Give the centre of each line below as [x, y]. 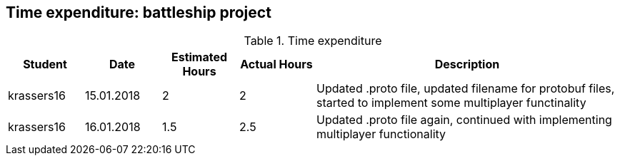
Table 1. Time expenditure [313, 41]
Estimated [199, 57]
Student [45, 64]
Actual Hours [276, 64]
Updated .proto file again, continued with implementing [464, 120]
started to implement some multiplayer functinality [451, 103]
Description [467, 64]
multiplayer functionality [381, 134]
